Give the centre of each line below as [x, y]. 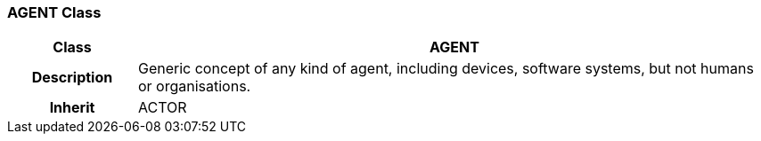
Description [72, 78]
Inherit [72, 108]
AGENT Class [54, 12]
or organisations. [194, 86]
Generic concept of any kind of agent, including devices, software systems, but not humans [446, 69]
